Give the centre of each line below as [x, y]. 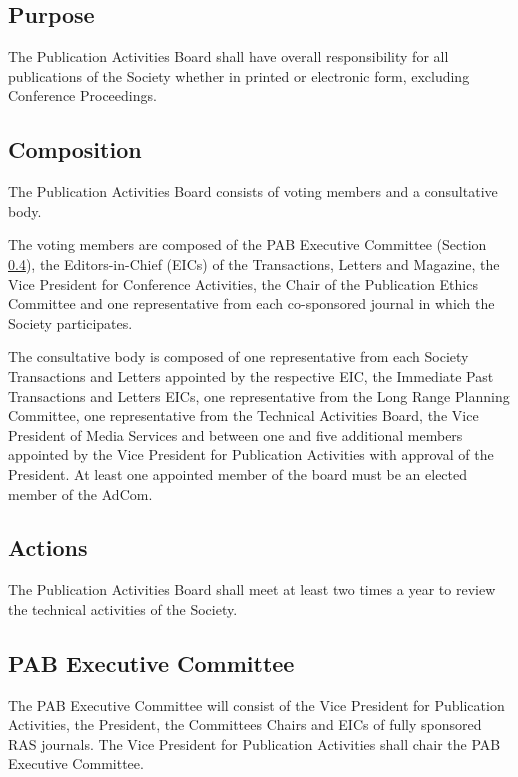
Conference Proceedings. [82, 95]
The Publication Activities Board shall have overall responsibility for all [228, 56]
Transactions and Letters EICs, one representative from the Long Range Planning [259, 395]
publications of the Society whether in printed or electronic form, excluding [239, 75]
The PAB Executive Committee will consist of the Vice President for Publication [256, 704]
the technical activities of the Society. [123, 608]
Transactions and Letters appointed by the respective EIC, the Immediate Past [251, 375]
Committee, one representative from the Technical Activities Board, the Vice [243, 415]
